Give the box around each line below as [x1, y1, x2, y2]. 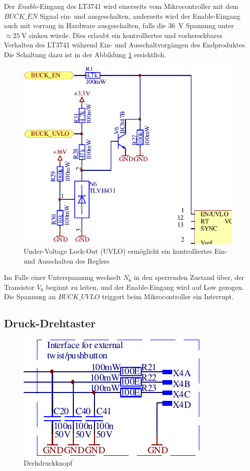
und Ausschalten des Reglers [24, 255, 110, 266]
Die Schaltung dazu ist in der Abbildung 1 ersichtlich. [4, 49, 166, 59]
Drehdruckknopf [24, 457, 72, 468]
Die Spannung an [4, 291, 56, 302]
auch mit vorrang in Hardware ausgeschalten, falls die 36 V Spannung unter [4, 20, 234, 31]
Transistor [4, 281, 35, 292]
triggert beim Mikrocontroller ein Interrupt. [102, 291, 234, 302]
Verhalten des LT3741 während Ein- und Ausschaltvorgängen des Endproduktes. [4, 39, 247, 50]
